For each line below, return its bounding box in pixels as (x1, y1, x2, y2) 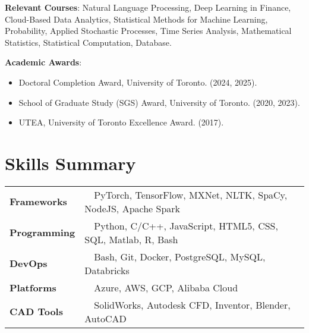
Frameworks (10, 194, 67, 209)
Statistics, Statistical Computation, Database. (5, 36, 172, 48)
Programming (10, 225, 75, 240)
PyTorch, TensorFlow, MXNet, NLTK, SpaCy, (94, 187, 288, 202)
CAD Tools (10, 304, 63, 319)
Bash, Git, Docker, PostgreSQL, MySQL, (94, 249, 266, 263)
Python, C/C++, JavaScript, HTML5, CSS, (94, 218, 278, 233)
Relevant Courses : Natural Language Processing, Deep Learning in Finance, (5, 1, 291, 13)
